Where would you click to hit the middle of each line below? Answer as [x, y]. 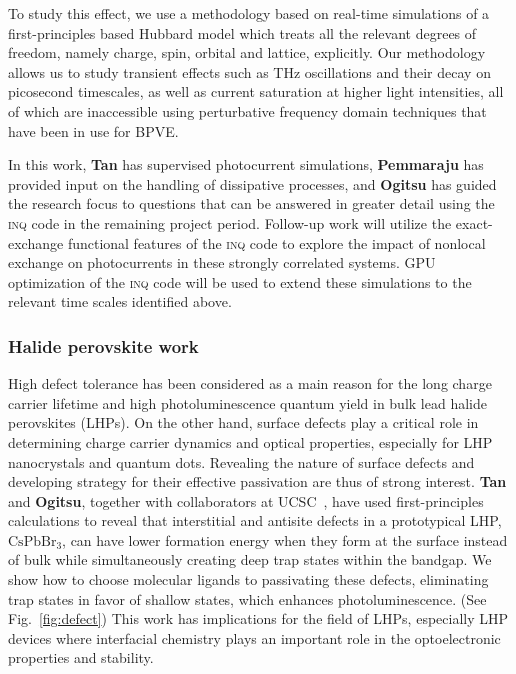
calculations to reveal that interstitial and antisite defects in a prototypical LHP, [255, 520]
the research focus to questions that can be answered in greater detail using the [251, 203]
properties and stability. [81, 657]
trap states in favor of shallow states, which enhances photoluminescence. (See [247, 598]
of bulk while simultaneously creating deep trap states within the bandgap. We [250, 559]
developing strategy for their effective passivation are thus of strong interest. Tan [257, 481]
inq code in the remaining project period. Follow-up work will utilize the [230, 222]
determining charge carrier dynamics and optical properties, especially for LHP [250, 441]
